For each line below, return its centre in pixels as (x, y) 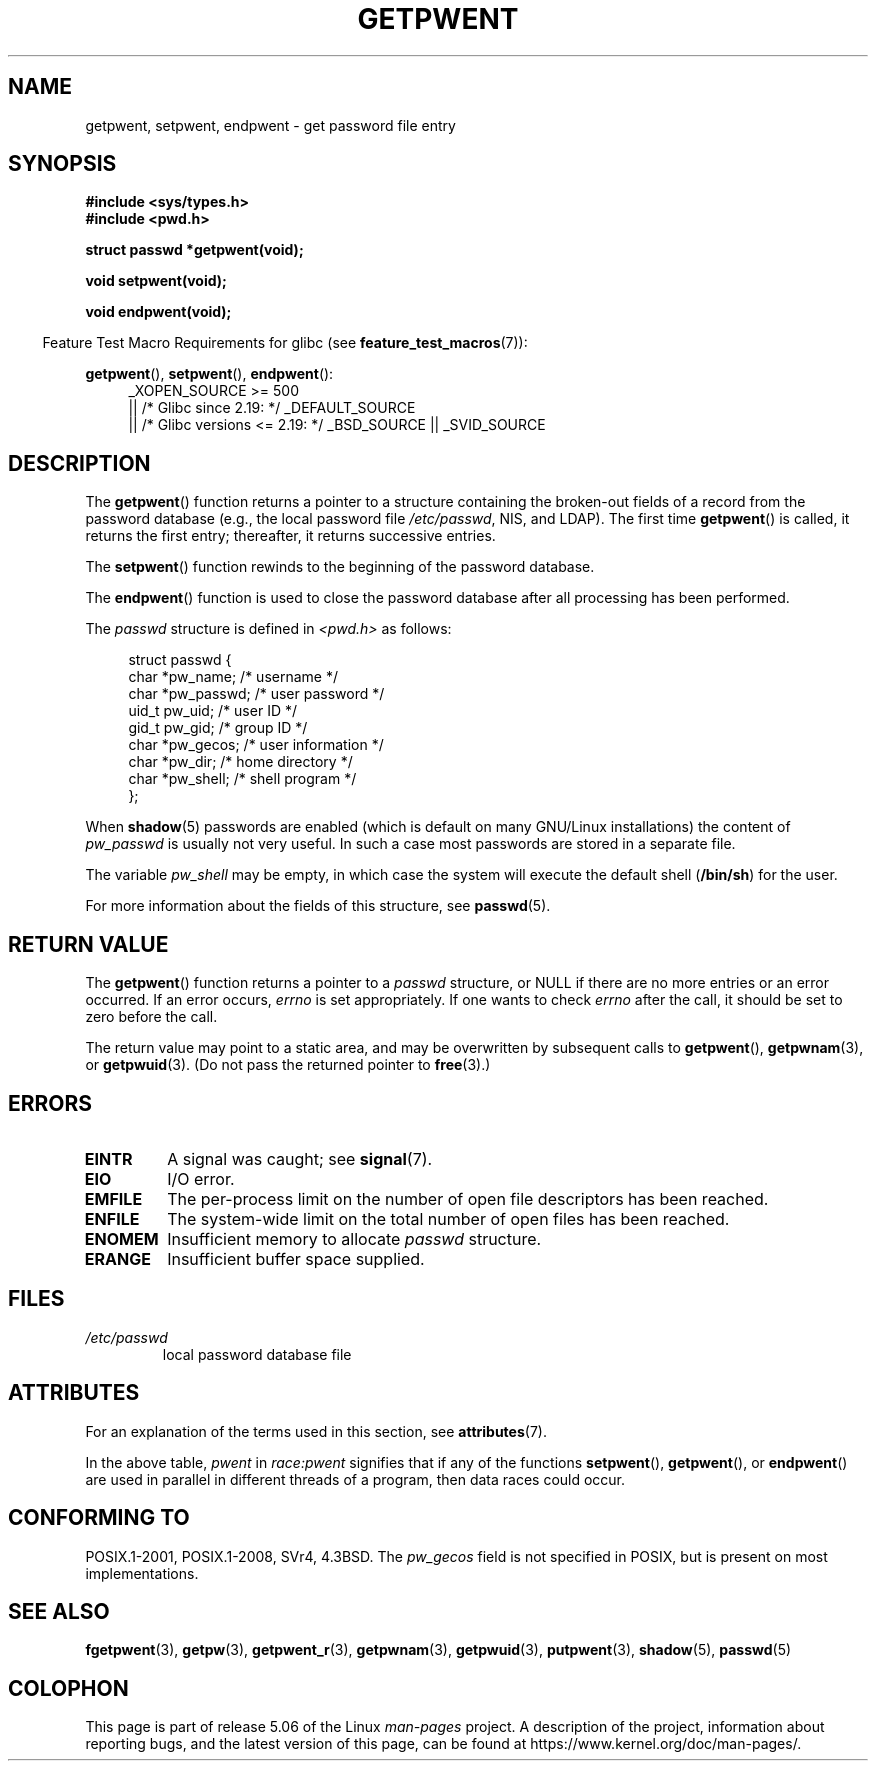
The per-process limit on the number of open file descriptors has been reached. (468, 1198)
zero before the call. (151, 1017)
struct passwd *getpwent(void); (194, 250)
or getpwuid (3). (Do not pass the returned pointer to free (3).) (288, 1065)
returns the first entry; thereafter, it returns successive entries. (290, 536)
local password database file (257, 1354)
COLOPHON (68, 1688)
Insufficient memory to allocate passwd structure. (354, 1238)
